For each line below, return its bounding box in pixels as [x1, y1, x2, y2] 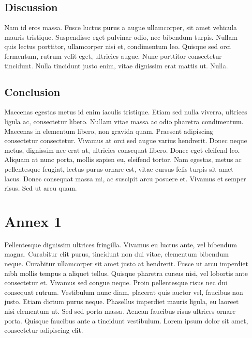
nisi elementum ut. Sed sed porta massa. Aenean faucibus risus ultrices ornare [4, 306, 236, 316]
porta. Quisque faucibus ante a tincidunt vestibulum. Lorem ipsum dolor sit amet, [4, 315, 248, 325]
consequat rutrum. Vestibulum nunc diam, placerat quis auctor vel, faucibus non [4, 287, 243, 297]
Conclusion [4, 84, 60, 99]
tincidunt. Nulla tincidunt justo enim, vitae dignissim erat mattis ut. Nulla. [4, 60, 228, 70]
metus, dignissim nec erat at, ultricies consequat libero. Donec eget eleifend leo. [4, 145, 240, 155]
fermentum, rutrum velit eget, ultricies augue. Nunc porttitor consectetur [4, 50, 222, 61]
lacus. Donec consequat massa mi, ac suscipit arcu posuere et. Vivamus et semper [4, 173, 246, 183]
